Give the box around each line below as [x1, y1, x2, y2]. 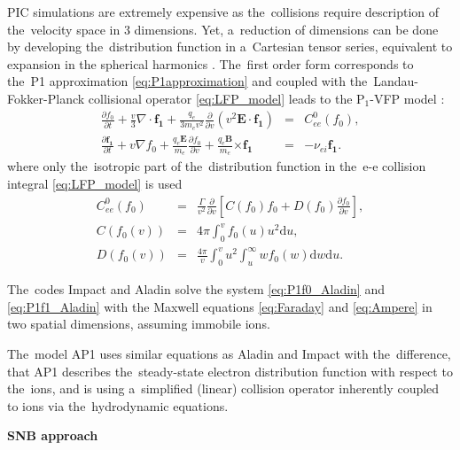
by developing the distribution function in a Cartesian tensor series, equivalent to [7, 37, 453, 56]
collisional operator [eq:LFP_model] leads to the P [88, 89, 365, 107]
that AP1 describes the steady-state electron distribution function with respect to [7, 361, 453, 380]
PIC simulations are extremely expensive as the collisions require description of [7, 3, 440, 20]
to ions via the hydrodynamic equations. [7, 396, 229, 415]
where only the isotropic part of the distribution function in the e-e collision [7, 157, 426, 175]
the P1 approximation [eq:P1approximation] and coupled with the [7, 72, 368, 90]
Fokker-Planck [7, 89, 85, 107]
